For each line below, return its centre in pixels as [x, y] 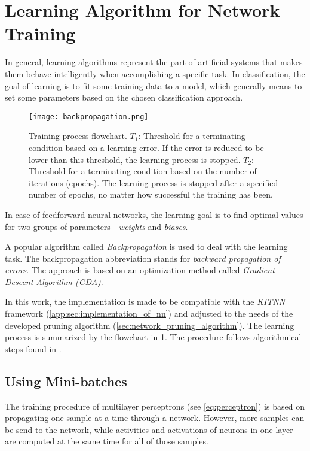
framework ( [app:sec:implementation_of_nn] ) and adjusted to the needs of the [149, 314]
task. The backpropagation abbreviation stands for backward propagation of [143, 258]
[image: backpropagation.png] [89, 116]
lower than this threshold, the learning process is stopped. [135, 159]
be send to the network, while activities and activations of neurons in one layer [149, 429]
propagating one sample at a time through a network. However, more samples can [155, 418]
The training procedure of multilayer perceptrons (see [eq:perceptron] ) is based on [155, 406]
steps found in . [33, 348]
